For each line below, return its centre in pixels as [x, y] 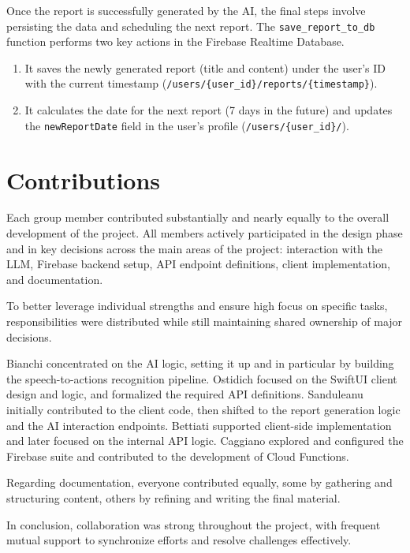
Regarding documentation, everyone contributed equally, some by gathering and [199, 482]
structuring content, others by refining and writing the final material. [173, 497]
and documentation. [55, 279]
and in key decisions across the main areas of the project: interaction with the [194, 248]
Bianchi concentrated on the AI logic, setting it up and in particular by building [200, 363]
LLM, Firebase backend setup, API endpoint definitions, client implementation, [198, 264]
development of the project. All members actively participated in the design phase [205, 233]
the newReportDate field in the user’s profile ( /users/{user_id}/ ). [187, 125]
